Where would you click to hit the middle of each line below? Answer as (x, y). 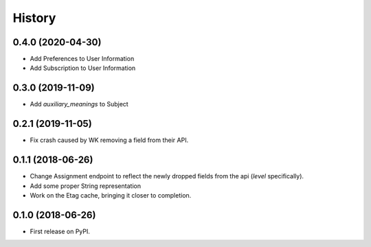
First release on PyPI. (60, 231)
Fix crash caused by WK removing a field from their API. (109, 140)
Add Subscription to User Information (83, 68)
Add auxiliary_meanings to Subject (79, 104)
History (34, 18)
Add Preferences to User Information (82, 59)
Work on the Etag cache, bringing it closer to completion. (111, 195)
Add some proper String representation (85, 186)
